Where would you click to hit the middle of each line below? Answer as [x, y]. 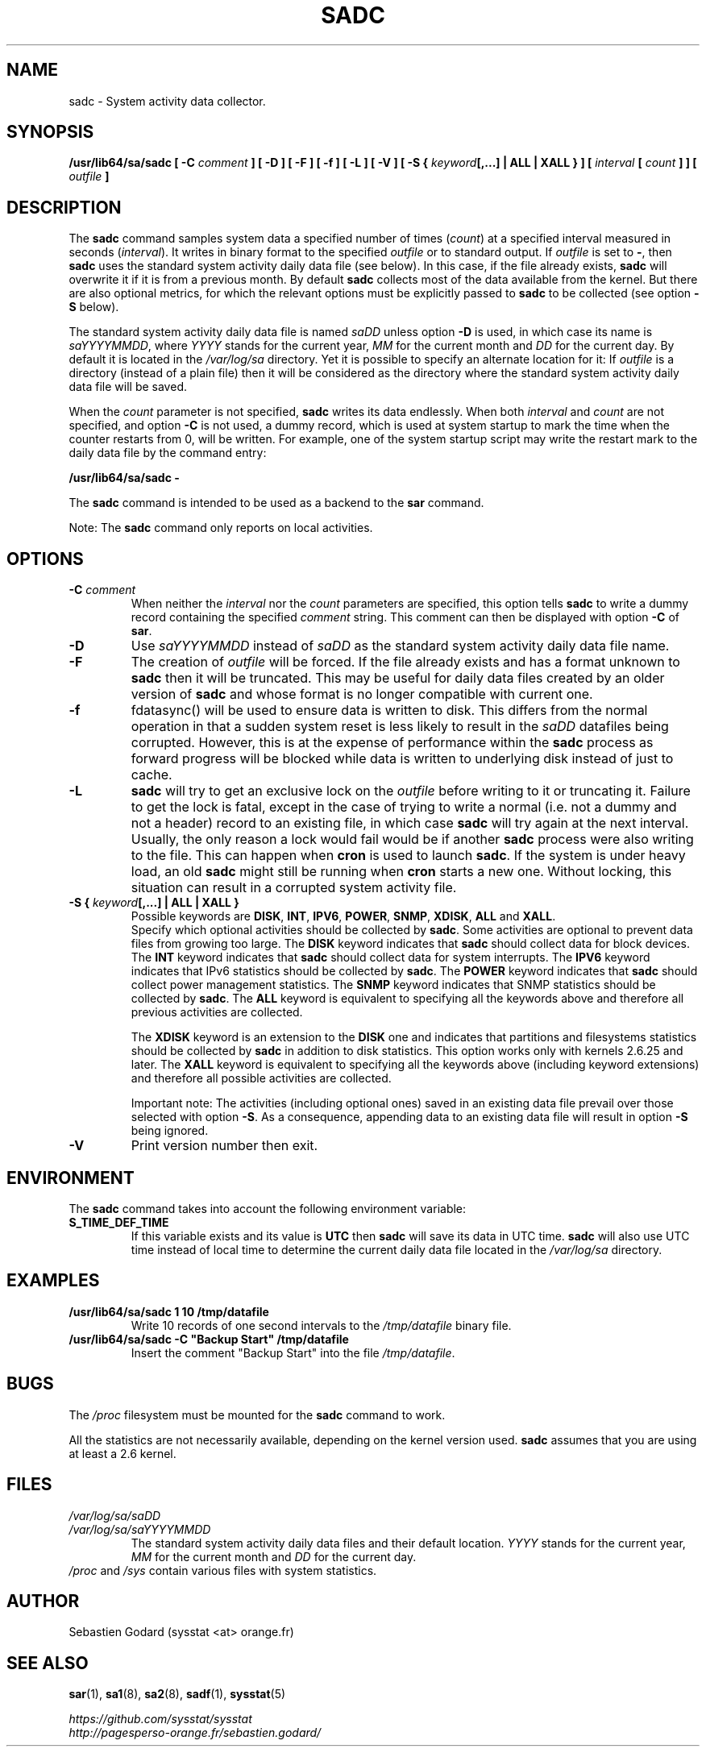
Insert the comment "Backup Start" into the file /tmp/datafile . [293, 1352]
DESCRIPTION [64, 207]
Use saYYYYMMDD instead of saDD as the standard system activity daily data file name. [400, 646]
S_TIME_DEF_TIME [119, 1222]
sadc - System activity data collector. [167, 101]
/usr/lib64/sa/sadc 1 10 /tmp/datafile [169, 1311]
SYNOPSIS [50, 132]
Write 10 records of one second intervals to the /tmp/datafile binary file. [321, 1325]
